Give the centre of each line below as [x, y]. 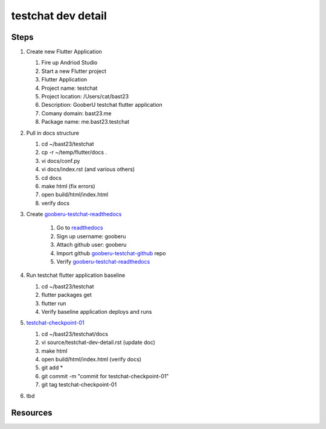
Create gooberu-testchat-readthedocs [74, 214]
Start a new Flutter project [74, 71]
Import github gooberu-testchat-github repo [111, 253]
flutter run [54, 303]
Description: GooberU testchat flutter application [102, 105]
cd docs [51, 177]
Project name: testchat [69, 88]
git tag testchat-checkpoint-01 [79, 385]
